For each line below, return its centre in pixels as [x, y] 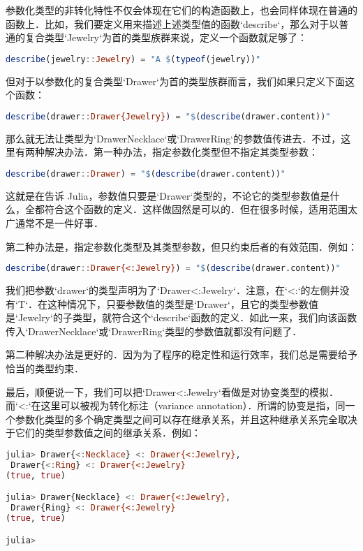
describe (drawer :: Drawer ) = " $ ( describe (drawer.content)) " [146, 174]
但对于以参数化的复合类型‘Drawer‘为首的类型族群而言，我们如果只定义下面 [175, 81]
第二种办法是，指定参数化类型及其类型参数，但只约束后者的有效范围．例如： [181, 246]
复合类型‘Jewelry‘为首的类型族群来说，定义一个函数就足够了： [166, 37]
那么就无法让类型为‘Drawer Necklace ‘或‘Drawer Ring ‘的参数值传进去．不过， [173, 138]
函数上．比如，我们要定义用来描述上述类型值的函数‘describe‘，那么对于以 [172, 23]
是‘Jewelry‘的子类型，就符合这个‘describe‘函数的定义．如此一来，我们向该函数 [181, 317]
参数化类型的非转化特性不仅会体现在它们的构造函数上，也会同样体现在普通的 [181, 10]
